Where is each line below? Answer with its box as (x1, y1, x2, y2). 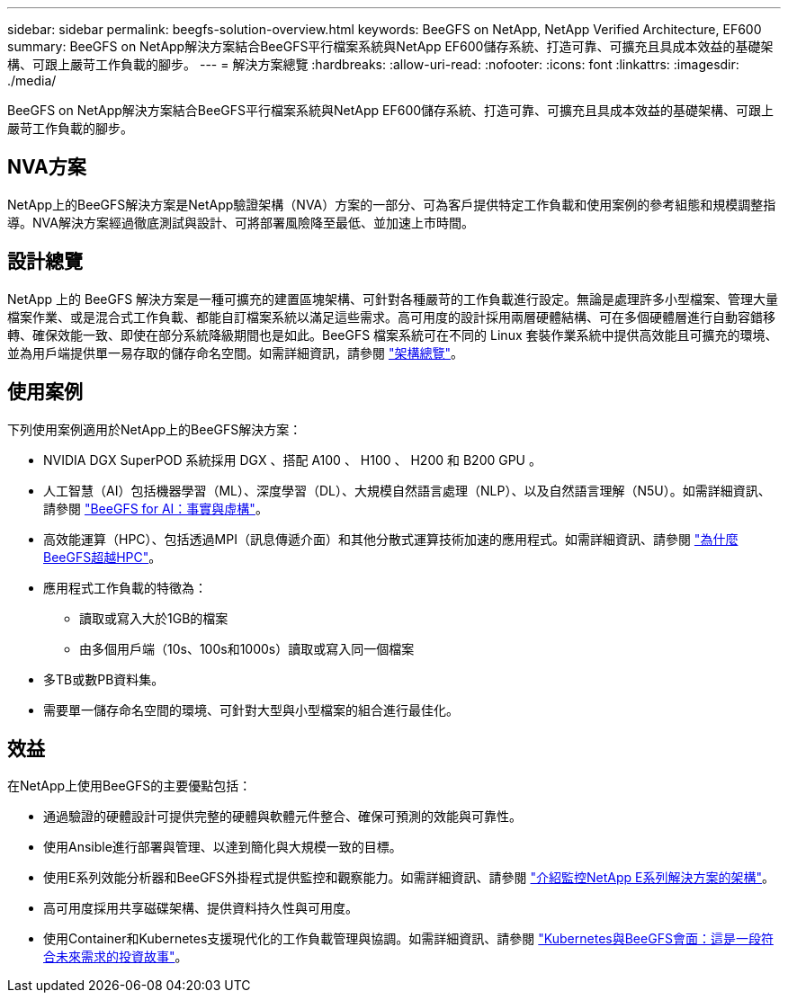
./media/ (7, 73, 57, 88)
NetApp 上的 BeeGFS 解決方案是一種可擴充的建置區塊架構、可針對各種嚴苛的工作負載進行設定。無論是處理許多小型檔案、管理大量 (7, 290, 779, 307)
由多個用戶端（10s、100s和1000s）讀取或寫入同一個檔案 (79, 640, 415, 656)
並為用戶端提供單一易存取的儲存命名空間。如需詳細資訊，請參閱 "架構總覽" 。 (7, 344, 463, 361)
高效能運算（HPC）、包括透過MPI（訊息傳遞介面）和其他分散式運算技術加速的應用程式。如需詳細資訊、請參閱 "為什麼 (43, 531, 739, 547)
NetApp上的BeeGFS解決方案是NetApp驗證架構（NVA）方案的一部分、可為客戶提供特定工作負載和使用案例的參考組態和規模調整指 (7, 196, 776, 212)
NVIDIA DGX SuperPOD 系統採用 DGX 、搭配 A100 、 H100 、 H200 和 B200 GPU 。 (43, 451, 542, 468)
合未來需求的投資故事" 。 (43, 949, 188, 965)
